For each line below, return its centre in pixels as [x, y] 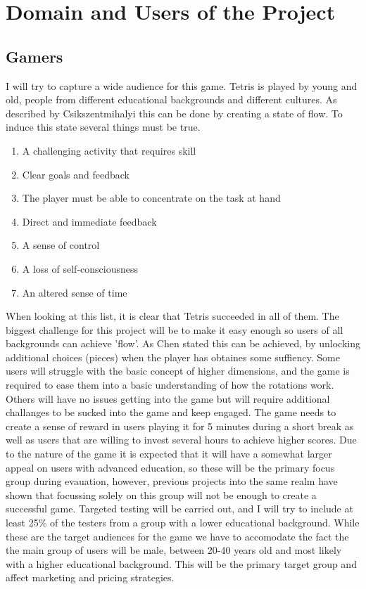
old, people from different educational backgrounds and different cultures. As [171, 99]
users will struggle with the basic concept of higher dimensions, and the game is [178, 371]
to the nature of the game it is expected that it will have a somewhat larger [169, 454]
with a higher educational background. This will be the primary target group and [181, 563]
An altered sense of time [75, 292]
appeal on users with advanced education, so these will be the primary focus [170, 467]
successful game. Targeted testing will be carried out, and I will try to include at [179, 509]
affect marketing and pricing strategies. [90, 577]
